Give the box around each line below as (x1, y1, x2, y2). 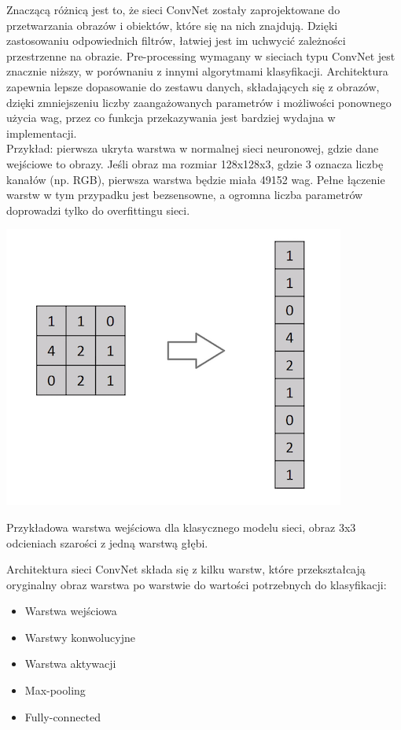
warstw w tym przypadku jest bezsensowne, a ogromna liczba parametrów (6, 186, 363, 203)
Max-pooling (24, 682, 86, 699)
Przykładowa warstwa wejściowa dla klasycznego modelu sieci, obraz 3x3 (6, 518, 356, 535)
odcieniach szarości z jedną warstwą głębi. (6, 534, 208, 551)
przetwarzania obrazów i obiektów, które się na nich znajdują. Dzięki (6, 17, 338, 33)
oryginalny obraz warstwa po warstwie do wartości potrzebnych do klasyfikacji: (6, 576, 387, 592)
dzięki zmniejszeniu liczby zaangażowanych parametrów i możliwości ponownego (6, 94, 392, 110)
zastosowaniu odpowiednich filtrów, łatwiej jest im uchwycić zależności (6, 32, 346, 49)
